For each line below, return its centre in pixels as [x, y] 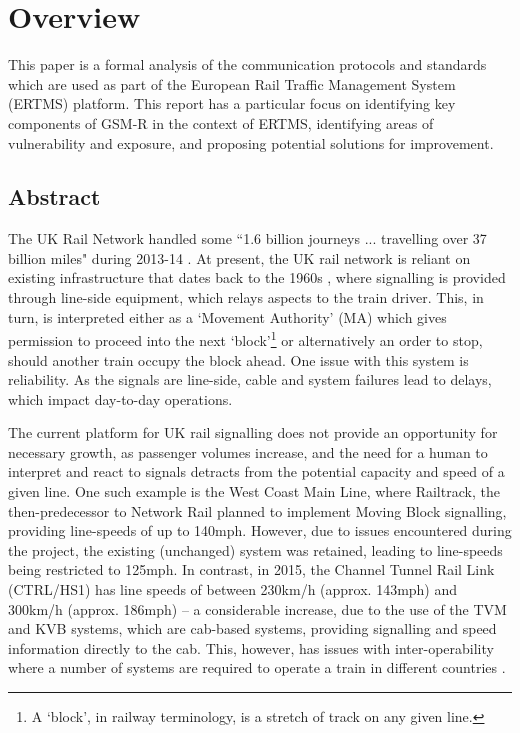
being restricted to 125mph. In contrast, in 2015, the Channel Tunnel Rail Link [251, 569]
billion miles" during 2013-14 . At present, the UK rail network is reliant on [239, 257]
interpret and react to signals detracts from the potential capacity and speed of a [256, 471]
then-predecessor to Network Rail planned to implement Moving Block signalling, [257, 510]
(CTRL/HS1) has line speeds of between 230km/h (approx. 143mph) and [233, 589]
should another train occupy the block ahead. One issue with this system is [238, 359]
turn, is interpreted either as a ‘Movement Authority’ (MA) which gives [227, 316]
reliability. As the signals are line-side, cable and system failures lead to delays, [250, 379]
